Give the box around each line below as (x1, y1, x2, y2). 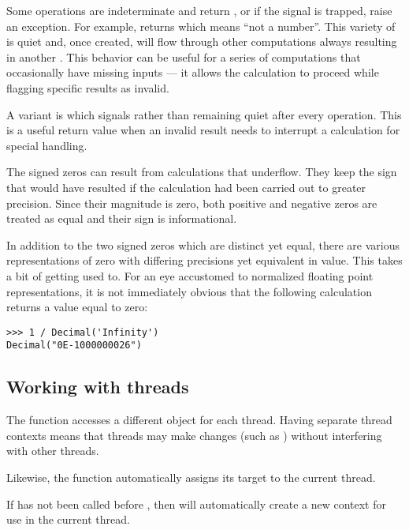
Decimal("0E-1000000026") (6, 340, 142, 351)
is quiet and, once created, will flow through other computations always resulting (6, 33, 397, 50)
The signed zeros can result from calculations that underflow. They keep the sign (6, 164, 397, 180)
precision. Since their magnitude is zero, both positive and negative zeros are (6, 194, 377, 211)
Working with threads (6, 374, 189, 399)
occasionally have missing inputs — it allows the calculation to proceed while (6, 64, 379, 81)
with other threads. (6, 442, 99, 459)
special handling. (6, 137, 87, 153)
